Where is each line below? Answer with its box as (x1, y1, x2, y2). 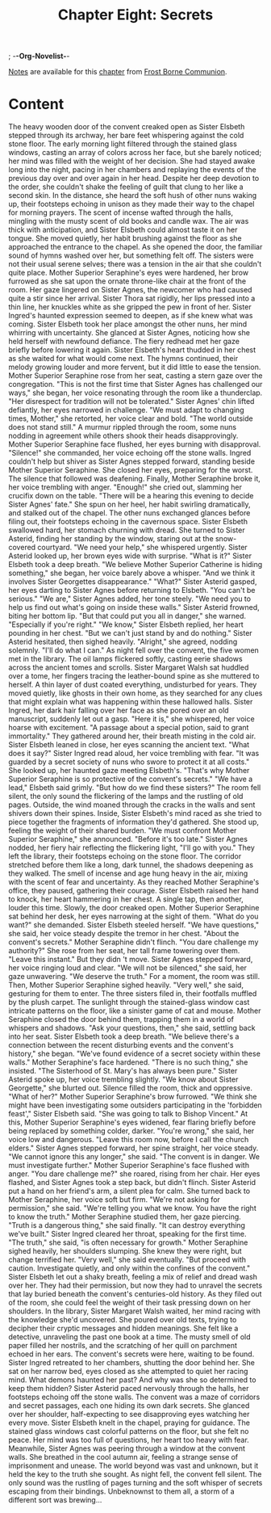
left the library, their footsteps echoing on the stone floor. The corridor (8, 851, 242, 861)
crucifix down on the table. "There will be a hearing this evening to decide (8, 491, 254, 501)
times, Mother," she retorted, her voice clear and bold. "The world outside (8, 414, 253, 423)
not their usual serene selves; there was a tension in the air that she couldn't (8, 259, 262, 269)
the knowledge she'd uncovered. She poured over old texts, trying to (8, 1315, 237, 1325)
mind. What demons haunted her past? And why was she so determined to (8, 1375, 256, 1385)
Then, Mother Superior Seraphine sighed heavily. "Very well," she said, (8, 980, 244, 990)
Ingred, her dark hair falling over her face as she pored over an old (8, 705, 229, 716)
